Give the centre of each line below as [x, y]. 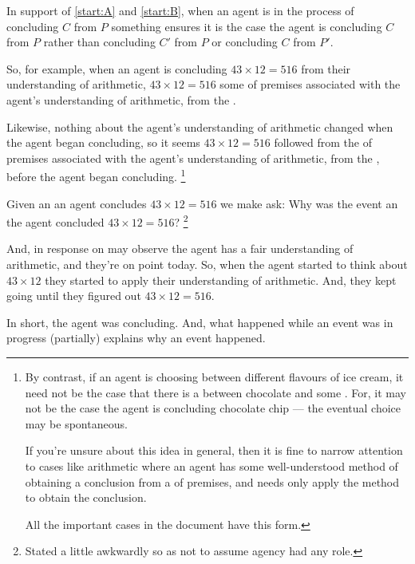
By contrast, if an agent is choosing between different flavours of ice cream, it [214, 377]
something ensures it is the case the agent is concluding [247, 26]
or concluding [245, 42]
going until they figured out [74, 296]
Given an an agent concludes [77, 203]
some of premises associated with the [310, 84]
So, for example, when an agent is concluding [117, 68]
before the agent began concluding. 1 [96, 175]
